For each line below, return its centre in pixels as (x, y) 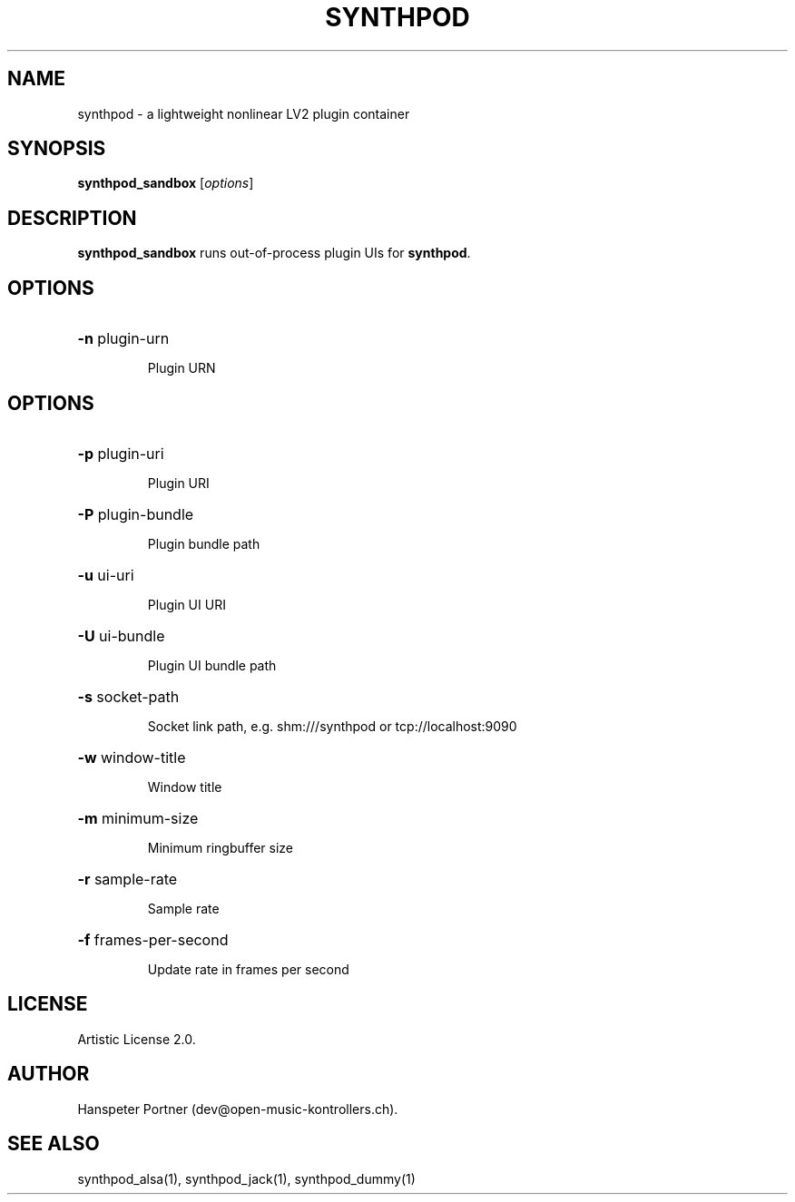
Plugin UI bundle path (212, 665)
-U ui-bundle (121, 635)
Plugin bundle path (204, 543)
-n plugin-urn (123, 339)
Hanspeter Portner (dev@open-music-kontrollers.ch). (238, 1109)
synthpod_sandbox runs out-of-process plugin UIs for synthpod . (274, 253)
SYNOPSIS (57, 149)
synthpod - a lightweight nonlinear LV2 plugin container (244, 113)
